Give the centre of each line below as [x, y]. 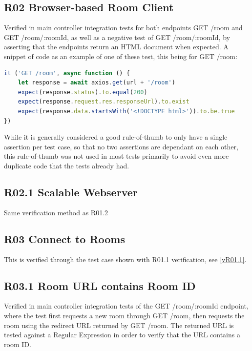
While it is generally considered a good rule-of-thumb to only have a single [116, 137]
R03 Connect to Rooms [65, 238]
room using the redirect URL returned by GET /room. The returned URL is [119, 325]
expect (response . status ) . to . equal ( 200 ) [83, 92]
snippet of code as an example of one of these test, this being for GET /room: [121, 56]
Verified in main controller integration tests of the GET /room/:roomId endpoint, [126, 306]
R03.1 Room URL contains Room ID [100, 285]
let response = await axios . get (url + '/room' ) [96, 83]
